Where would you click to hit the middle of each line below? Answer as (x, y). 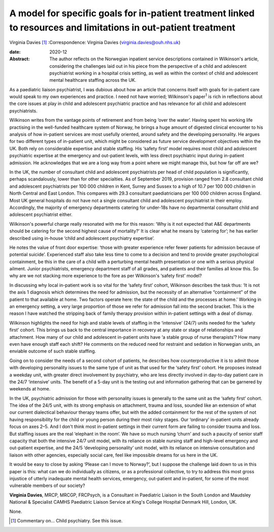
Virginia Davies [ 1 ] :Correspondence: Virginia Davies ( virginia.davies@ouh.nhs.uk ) (95, 43)
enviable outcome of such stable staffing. (53, 351)
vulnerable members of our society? (47, 486)
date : (15, 52)
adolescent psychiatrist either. (41, 215)
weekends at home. (30, 389)
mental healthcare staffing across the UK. (93, 80)
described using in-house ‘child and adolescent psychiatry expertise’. (82, 238)
